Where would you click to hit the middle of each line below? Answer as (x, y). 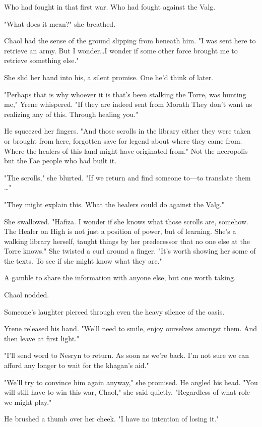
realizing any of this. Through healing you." (71, 114)
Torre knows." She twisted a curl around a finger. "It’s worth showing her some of (130, 251)
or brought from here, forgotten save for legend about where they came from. (123, 140)
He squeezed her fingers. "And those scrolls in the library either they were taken (127, 131)
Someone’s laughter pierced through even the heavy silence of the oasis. (114, 311)
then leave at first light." (42, 338)
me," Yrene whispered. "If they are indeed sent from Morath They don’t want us (128, 104)
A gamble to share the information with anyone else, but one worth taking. (120, 278)
